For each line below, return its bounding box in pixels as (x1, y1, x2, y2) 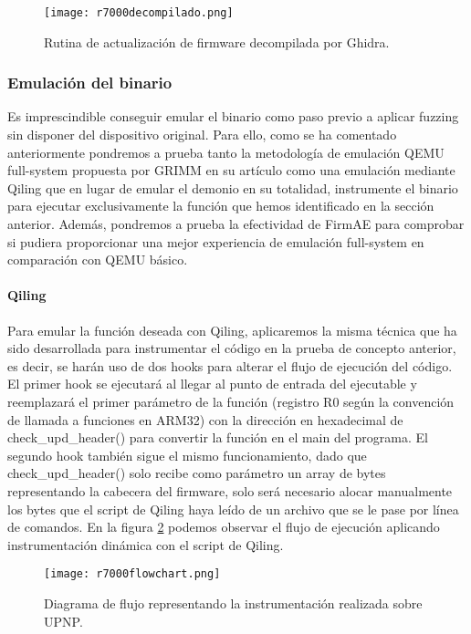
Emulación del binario (7, 71, 173, 94)
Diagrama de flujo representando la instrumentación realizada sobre (44, 593, 423, 612)
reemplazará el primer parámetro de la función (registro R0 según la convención (7, 391, 455, 411)
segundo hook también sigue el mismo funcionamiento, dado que (7, 445, 367, 464)
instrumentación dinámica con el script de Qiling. (7, 535, 284, 554)
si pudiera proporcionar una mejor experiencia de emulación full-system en (7, 232, 424, 251)
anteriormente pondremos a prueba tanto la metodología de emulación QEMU (7, 142, 445, 161)
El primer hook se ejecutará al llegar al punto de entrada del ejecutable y (7, 374, 417, 393)
